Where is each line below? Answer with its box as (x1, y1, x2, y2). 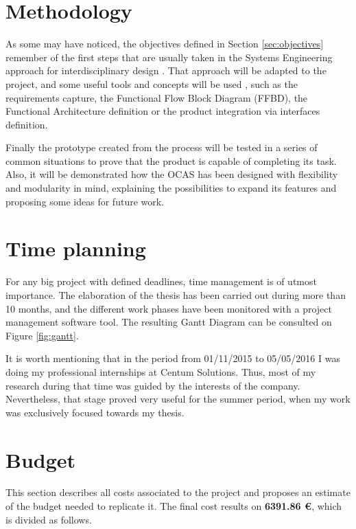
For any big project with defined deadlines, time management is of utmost (5, 274, 317, 289)
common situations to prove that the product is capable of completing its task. (5, 153, 337, 168)
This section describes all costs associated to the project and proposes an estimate (5, 485, 351, 499)
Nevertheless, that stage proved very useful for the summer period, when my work (5, 392, 351, 406)
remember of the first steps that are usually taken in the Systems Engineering (5, 49, 333, 64)
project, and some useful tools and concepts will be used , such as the (5, 76, 298, 91)
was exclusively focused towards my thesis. (5, 405, 185, 419)
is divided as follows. (5, 512, 92, 526)
